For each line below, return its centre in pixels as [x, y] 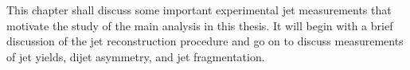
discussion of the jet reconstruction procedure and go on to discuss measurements [205, 41]
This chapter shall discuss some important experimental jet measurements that [199, 10]
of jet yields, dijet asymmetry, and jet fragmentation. [136, 56]
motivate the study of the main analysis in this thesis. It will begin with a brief [200, 25]
